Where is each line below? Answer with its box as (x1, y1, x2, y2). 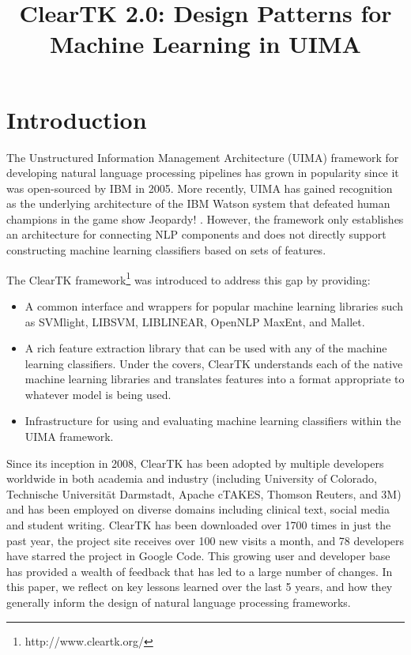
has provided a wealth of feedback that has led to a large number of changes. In (6, 563, 393, 579)
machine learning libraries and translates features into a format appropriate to (25, 371, 405, 387)
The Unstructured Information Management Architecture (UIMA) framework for (6, 149, 399, 165)
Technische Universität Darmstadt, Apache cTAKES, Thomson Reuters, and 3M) (6, 485, 402, 502)
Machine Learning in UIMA (50, 28, 361, 60)
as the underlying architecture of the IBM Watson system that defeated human (6, 195, 390, 212)
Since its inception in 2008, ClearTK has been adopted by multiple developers (6, 454, 384, 471)
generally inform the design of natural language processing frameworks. (6, 594, 351, 610)
